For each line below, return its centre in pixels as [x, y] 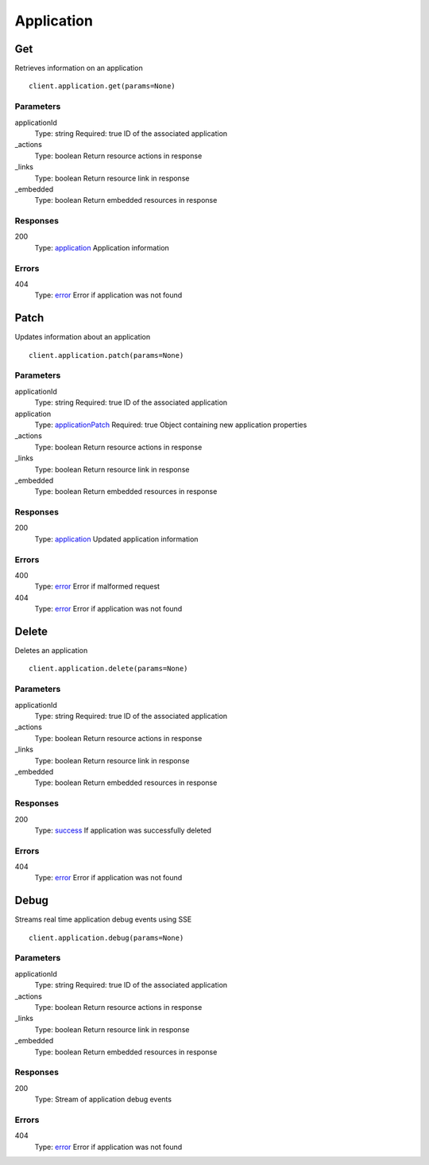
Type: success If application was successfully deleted [123, 830]
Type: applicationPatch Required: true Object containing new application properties [171, 425]
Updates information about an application [83, 337]
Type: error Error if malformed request [97, 586]
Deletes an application [51, 650]
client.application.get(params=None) [102, 86]
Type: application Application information [102, 247]
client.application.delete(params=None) [108, 669]
